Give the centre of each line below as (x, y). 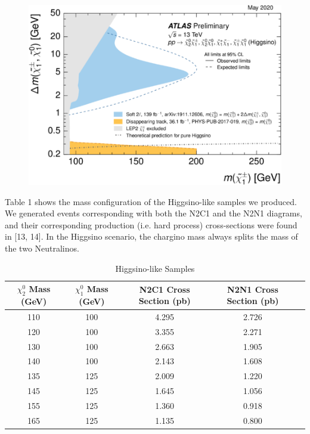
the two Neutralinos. (42, 248)
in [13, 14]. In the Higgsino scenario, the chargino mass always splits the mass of (151, 236)
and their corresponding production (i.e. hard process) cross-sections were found (151, 224)
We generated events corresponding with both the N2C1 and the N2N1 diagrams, (154, 213)
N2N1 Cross (253, 289)
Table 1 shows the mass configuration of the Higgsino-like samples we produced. (151, 201)
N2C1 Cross (165, 289)
